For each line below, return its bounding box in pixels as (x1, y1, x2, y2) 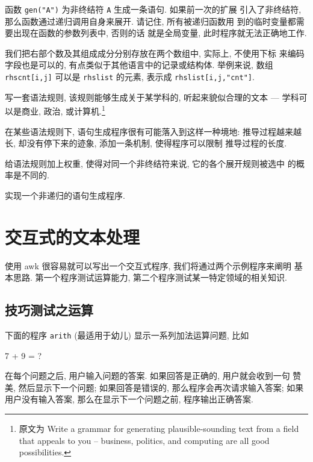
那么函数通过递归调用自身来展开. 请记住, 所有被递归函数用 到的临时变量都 (5, 14, 296, 27)
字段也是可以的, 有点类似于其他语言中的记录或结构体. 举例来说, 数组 (5, 58, 273, 71)
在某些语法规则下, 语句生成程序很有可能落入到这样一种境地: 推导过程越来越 (5, 125, 302, 137)
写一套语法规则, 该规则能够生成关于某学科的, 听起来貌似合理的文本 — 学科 (5, 90, 299, 103)
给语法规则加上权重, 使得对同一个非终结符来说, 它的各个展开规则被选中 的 (5, 157, 296, 169)
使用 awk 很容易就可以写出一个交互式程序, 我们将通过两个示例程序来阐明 (5, 259, 291, 272)
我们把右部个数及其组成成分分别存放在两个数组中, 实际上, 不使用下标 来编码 (5, 46, 305, 59)
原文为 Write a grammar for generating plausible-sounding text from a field (19, 422, 299, 435)
